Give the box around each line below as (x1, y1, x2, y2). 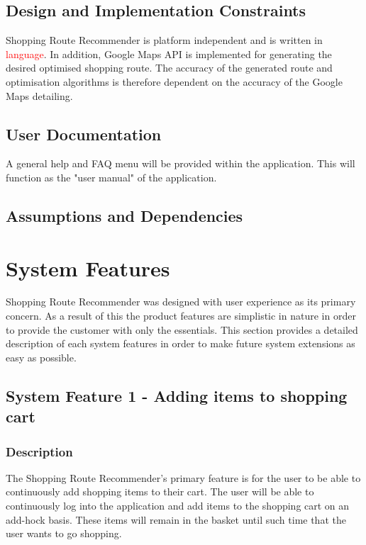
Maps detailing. (6, 88, 73, 103)
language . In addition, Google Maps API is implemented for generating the (6, 46, 332, 61)
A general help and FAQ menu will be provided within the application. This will (6, 156, 355, 171)
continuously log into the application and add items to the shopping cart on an (6, 498, 350, 513)
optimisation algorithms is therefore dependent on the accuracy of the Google (6, 74, 343, 89)
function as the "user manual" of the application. (6, 169, 217, 184)
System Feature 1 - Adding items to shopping (6, 384, 348, 406)
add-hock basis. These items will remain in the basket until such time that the (6, 512, 346, 527)
